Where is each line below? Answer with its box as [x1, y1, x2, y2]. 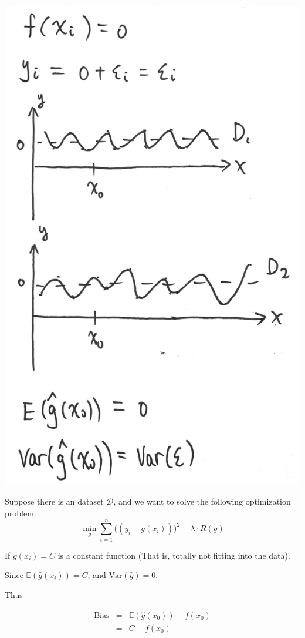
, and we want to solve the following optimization [113, 495, 291, 508]
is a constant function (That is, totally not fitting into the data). [57, 549, 290, 561]
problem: [5, 507, 36, 519]
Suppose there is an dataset [5, 495, 104, 508]
